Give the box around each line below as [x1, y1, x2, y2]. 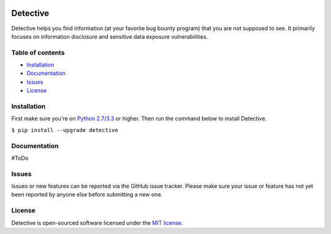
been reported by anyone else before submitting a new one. [11, 191, 162, 198]
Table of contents [11, 48, 65, 57]
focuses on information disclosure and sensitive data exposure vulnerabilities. [11, 33, 208, 40]
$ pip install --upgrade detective [11, 127, 119, 133]
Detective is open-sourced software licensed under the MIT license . [11, 219, 183, 227]
